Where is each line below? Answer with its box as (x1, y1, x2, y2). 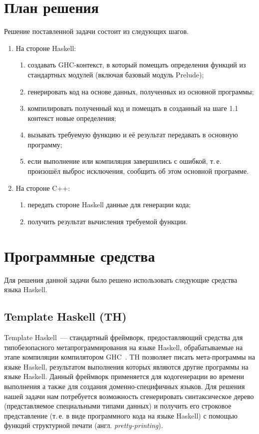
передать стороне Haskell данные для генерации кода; (27, 199, 191, 210)
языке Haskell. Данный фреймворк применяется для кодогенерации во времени (4, 371, 244, 382)
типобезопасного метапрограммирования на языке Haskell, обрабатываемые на (4, 342, 243, 352)
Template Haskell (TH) (4, 309, 127, 324)
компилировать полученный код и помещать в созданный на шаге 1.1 (27, 103, 239, 113)
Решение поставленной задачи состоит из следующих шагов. (4, 26, 189, 36)
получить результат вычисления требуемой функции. (27, 216, 188, 226)
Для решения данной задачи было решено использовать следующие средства (4, 274, 238, 285)
